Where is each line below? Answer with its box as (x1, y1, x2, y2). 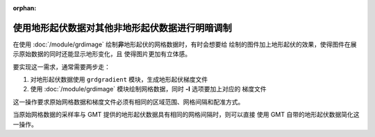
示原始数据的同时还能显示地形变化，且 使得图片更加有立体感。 (12, 50, 191, 58)
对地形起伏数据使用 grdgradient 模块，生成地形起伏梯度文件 (30, 75, 208, 84)
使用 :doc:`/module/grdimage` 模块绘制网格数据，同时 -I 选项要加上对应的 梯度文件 (30, 85, 267, 93)
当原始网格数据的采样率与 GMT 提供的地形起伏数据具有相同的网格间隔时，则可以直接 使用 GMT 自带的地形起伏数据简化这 (12, 111, 360, 119)
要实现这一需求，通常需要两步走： (12, 62, 110, 71)
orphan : (12, 4, 37, 12)
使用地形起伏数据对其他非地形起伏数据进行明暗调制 (12, 21, 232, 34)
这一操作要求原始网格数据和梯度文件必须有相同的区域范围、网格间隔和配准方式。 (12, 98, 244, 106)
